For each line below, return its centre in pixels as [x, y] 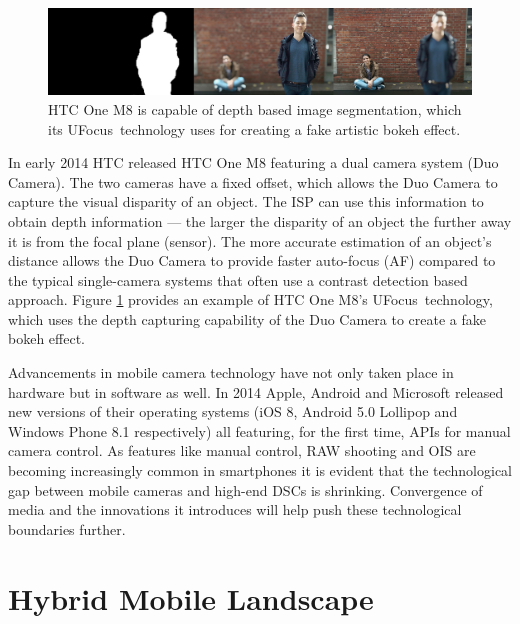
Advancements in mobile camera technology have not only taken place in [231, 372]
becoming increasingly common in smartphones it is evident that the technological [260, 470]
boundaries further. [67, 528]
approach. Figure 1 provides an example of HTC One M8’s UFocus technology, [250, 299]
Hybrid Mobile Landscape [191, 597]
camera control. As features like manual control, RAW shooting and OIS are [242, 450]
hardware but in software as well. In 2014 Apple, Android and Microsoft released [256, 391]
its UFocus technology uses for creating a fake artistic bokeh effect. [254, 128]
